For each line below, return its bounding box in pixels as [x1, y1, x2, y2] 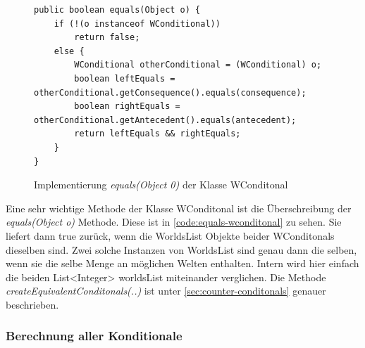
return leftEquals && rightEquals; [74, 129, 241, 139]
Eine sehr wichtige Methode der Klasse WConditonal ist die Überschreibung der [6, 200, 352, 215]
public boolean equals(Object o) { [34, 5, 201, 15]
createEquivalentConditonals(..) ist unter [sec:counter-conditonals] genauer [6, 283, 326, 298]
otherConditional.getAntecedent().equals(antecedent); [34, 115, 297, 125]
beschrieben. [6, 297, 59, 311]
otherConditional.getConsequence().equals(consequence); [34, 87, 307, 98]
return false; [74, 32, 140, 43]
